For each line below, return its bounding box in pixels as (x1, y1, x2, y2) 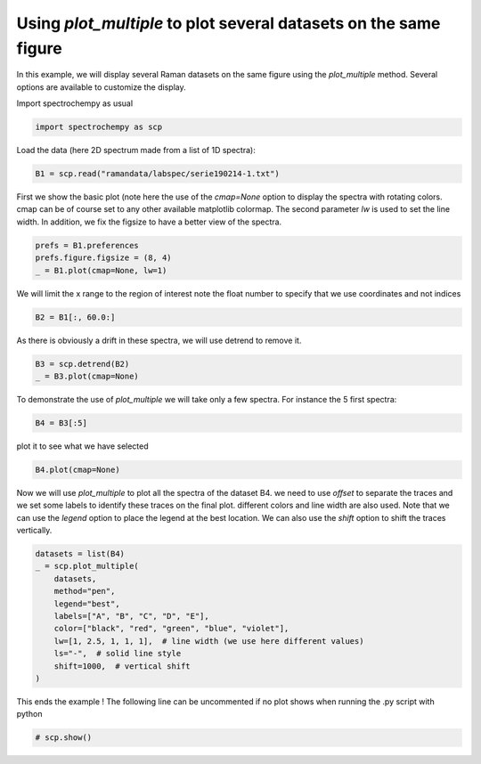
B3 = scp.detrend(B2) (35, 359, 130, 369)
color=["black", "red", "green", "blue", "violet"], (53, 623, 289, 634)
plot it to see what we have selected (16, 441, 149, 451)
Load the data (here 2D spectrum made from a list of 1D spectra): (16, 145, 256, 156)
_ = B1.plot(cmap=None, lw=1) (35, 265, 167, 275)
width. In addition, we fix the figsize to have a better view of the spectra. (16, 216, 282, 227)
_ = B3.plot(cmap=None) (35, 370, 140, 381)
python (16, 709, 43, 719)
